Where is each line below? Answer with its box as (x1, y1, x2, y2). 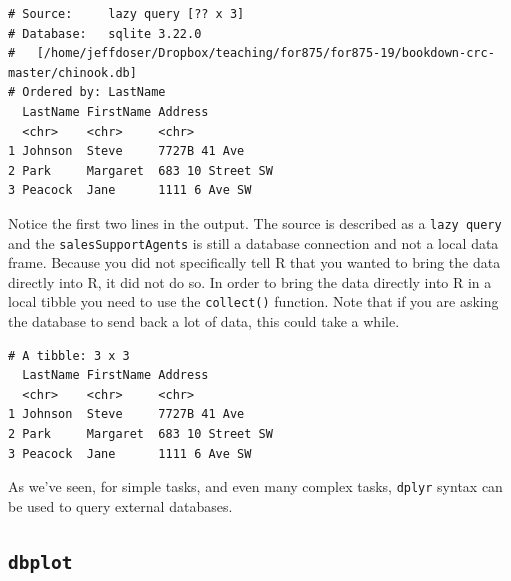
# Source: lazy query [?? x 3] (8, 7, 245, 21)
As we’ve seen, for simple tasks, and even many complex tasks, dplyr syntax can (8, 476, 503, 497)
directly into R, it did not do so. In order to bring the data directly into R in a (8, 271, 492, 292)
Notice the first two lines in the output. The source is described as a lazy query (8, 212, 502, 233)
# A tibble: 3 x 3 (8, 348, 130, 363)
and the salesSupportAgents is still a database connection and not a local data (8, 232, 499, 253)
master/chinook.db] (8, 65, 137, 80)
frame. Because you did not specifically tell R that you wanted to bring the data (8, 252, 501, 273)
